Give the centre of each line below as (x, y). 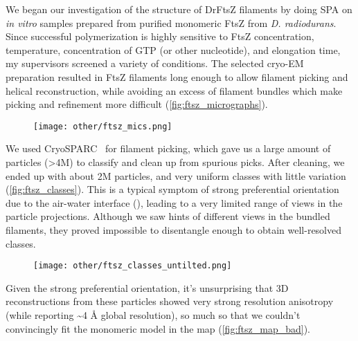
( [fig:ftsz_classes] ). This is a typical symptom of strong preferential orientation (172, 189)
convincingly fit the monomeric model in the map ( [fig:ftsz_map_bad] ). (158, 328)
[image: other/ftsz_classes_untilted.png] (133, 266)
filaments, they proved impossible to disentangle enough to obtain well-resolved (174, 229)
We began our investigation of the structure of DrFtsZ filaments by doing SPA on (179, 9)
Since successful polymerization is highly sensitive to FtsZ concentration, (160, 36)
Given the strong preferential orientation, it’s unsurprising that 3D (147, 287)
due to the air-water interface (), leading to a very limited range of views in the (174, 202)
